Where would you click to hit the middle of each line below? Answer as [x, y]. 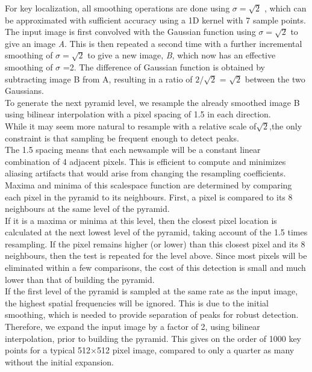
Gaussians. [24, 91]
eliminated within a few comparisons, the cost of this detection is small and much [155, 268]
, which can [285, 8]
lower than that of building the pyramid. [80, 279]
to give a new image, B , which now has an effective [182, 55]
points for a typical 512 [48, 350]
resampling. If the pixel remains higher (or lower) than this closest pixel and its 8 [155, 243]
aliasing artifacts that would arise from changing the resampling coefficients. [145, 173]
